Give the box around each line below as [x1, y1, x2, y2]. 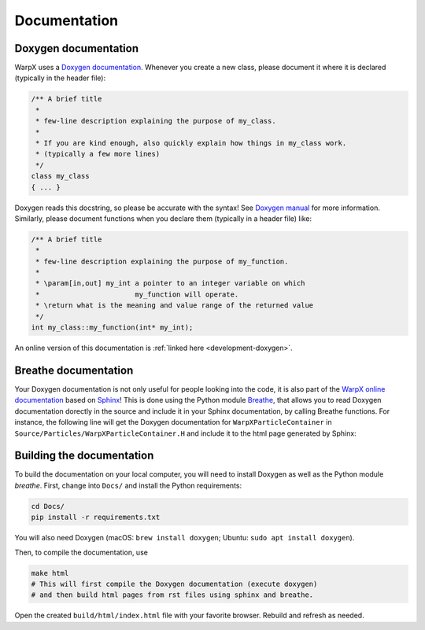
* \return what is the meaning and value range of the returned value [35, 301, 314, 310]
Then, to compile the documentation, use [14, 547, 149, 557]
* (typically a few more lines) [35, 149, 161, 159]
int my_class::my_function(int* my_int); [31, 323, 194, 332]
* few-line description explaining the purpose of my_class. [35, 116, 276, 126]
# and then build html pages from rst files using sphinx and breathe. [31, 591, 314, 599]
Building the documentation [14, 449, 154, 462]
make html [31, 569, 69, 577]
